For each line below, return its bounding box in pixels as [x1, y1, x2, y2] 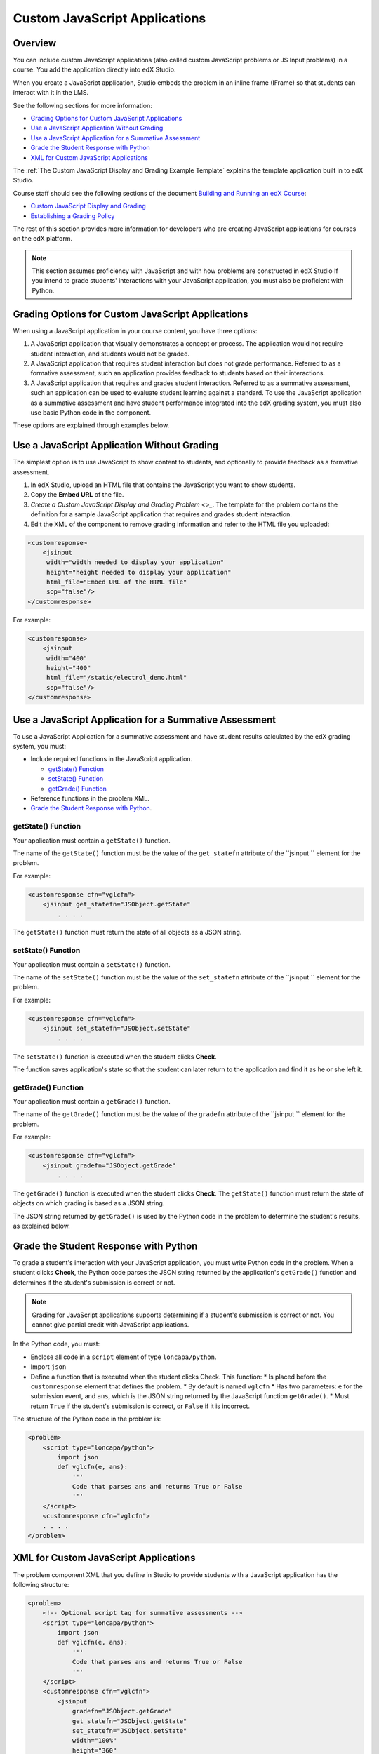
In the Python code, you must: [13, 1340, 100, 1348]
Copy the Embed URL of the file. [30, 490, 124, 499]
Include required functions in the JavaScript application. [30, 755, 193, 763]
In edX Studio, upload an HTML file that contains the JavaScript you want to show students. [30, 481, 296, 489]
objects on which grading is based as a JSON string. [13, 1199, 165, 1207]
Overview [13, 37, 57, 49]
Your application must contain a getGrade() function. [13, 1097, 171, 1106]
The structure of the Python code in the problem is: [13, 1414, 161, 1424]
